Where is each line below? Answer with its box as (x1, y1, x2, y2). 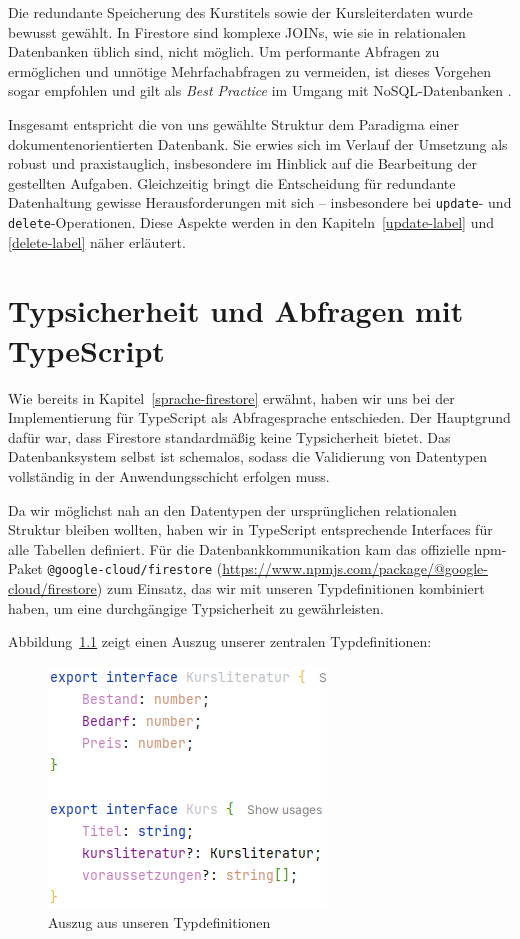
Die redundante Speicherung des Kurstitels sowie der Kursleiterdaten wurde (8, 2, 473, 22)
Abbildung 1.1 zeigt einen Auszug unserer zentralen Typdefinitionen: (8, 631, 432, 652)
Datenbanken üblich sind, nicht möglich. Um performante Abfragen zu (8, 41, 440, 62)
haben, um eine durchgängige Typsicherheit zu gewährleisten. (8, 597, 384, 618)
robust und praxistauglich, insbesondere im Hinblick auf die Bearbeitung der (8, 153, 477, 174)
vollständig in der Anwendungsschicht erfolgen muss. (8, 465, 330, 486)
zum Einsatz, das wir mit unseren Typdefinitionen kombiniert (106, 577, 485, 598)
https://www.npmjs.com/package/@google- (222, 558, 488, 579)
